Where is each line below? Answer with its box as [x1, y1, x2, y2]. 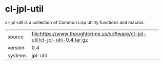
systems [7, 52, 27, 59]
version [7, 44, 25, 51]
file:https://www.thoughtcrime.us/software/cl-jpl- [31, 30, 147, 37]
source [7, 33, 23, 40]
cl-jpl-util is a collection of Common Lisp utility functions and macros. [5, 19, 145, 25]
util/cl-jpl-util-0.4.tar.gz [31, 36, 88, 43]
